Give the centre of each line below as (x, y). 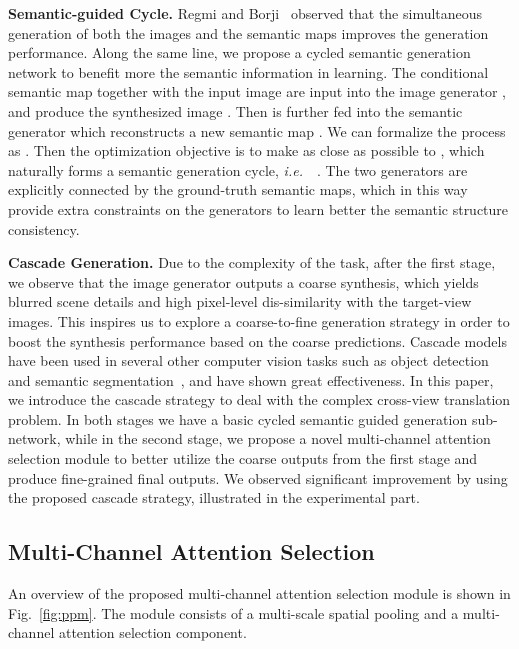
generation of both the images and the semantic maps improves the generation (248, 32)
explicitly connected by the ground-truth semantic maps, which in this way (238, 189)
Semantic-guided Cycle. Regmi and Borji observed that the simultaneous (245, 13)
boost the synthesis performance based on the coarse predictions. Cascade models (257, 340)
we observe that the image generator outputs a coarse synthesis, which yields (243, 281)
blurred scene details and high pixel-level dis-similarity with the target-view (240, 301)
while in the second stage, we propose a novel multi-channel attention (278, 438)
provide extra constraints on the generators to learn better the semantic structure (258, 208)
